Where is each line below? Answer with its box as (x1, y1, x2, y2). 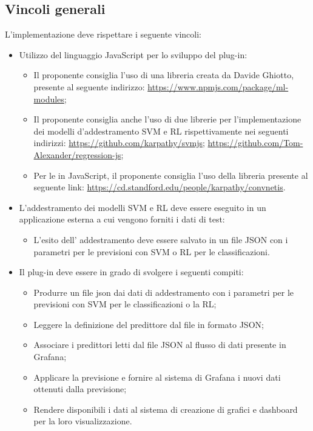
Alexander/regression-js (33, 148, 121, 161)
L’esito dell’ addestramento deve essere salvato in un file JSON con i (33, 233, 288, 246)
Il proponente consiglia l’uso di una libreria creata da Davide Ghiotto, (33, 68, 294, 81)
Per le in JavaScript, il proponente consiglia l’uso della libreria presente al (33, 169, 308, 181)
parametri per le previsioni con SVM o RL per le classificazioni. (33, 245, 270, 258)
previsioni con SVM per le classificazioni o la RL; (33, 298, 217, 310)
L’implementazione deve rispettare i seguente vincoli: (5, 28, 201, 41)
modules (33, 92, 64, 105)
